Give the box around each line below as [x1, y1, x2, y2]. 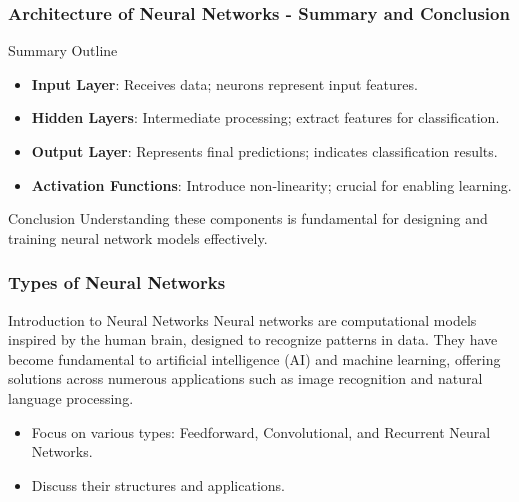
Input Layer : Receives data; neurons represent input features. [31, 73, 418, 94]
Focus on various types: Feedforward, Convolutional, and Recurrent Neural [31, 421, 491, 442]
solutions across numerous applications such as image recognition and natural [8, 368, 483, 389]
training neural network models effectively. [8, 227, 268, 248]
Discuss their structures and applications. [31, 474, 285, 495]
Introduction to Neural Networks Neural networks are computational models [8, 309, 477, 330]
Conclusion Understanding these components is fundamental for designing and [8, 208, 488, 229]
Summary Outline [8, 40, 118, 61]
